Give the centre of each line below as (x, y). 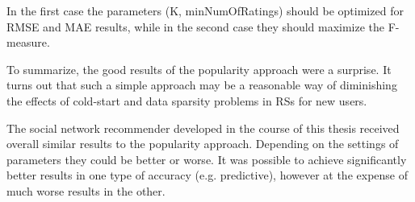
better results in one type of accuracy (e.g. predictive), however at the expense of (207, 175)
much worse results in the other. (86, 190)
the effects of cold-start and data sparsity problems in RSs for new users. (187, 100)
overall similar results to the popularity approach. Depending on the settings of (203, 144)
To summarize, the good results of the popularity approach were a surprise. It (199, 69)
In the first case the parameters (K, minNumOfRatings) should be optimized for (205, 10)
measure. (28, 42)
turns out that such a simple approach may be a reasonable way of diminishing (202, 85)
